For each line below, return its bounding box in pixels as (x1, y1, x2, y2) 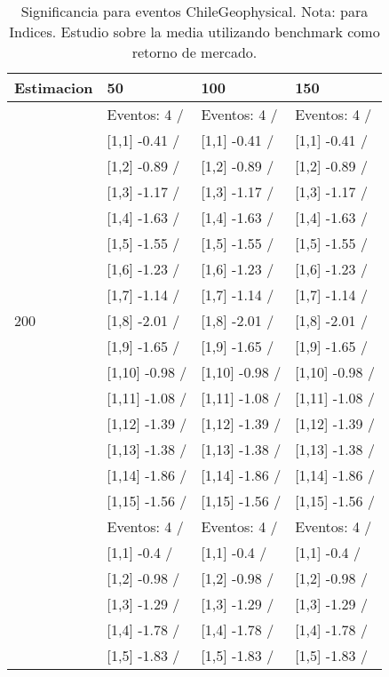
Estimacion (14, 77, 93, 98)
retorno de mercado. (131, 42, 258, 62)
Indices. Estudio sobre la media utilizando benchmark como (9, 21, 380, 42)
